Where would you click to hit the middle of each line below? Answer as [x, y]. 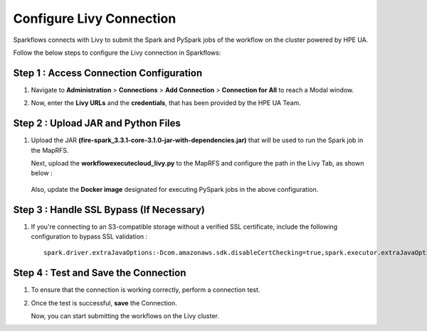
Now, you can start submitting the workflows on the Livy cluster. [125, 316]
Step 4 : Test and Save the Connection [100, 273]
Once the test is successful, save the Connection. [104, 303]
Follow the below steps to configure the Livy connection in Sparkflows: [117, 53]
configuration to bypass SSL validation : [89, 237]
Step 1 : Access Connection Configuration [108, 73]
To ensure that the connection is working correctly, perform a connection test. [146, 290]
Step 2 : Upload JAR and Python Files [97, 123]
